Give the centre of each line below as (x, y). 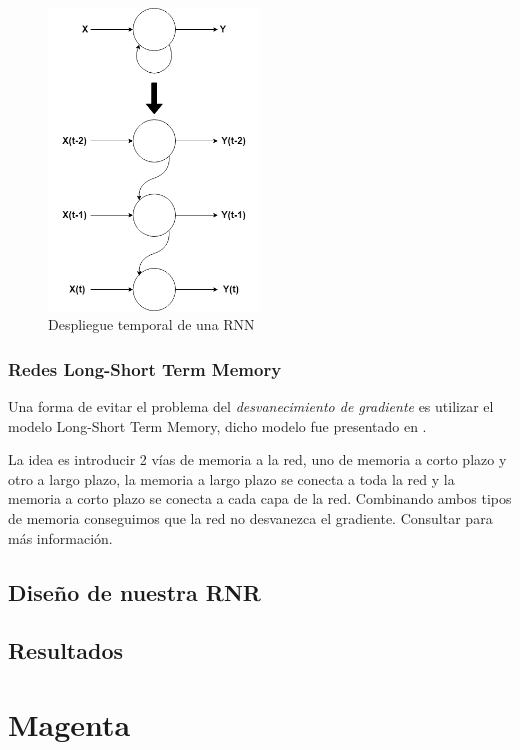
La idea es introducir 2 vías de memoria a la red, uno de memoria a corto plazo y (257, 459)
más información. (60, 537)
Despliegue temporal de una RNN (151, 324)
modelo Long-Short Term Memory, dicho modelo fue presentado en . (217, 425)
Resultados (65, 650)
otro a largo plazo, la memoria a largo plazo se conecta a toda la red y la (231, 478)
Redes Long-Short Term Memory (145, 368)
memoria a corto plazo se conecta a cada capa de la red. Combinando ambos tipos (260, 498)
